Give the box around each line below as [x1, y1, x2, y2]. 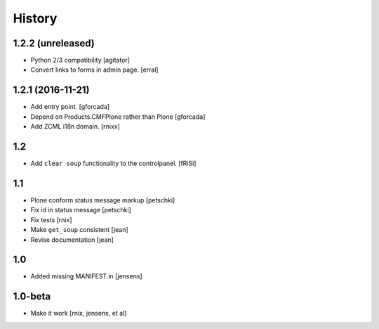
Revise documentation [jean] [30, 236, 114, 244]
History [13, 11, 58, 26]
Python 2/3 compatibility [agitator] [30, 56, 130, 65]
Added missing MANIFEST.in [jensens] [30, 272, 143, 280]
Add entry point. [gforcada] [30, 103, 110, 111]
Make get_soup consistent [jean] [30, 226, 129, 234]
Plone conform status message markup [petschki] [30, 195, 175, 204]
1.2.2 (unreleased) [13, 37, 95, 49]
